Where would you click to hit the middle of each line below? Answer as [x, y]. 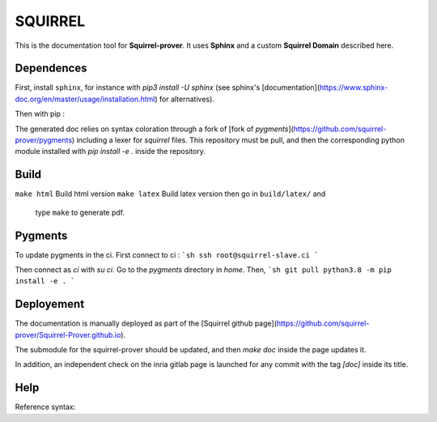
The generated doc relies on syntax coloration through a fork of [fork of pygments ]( [155, 129]
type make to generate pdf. [80, 212]
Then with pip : [40, 114]
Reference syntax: [45, 407]
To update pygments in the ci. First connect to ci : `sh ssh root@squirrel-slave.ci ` [167, 254]
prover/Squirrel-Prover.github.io [68, 335]
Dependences [51, 68]
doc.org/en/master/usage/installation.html [85, 99]
